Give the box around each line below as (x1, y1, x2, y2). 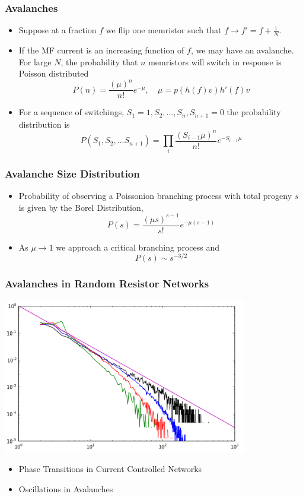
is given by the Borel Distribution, (18, 201, 143, 213)
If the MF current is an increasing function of (18, 44, 184, 56)
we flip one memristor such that (106, 24, 222, 36)
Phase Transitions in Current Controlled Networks (18, 463, 202, 475)
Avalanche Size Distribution (5, 166, 140, 181)
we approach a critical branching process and (56, 240, 219, 253)
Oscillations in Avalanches (18, 483, 113, 495)
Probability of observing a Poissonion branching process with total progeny (18, 189, 292, 201)
